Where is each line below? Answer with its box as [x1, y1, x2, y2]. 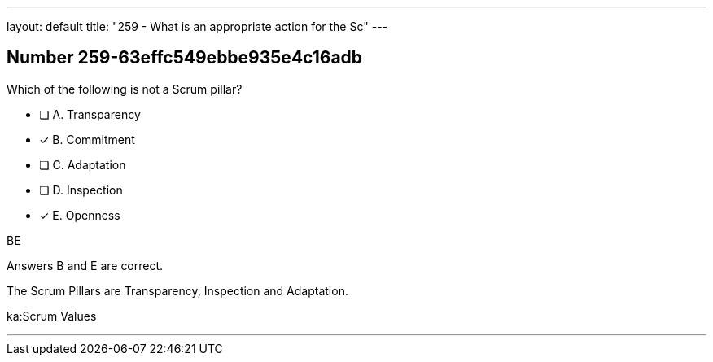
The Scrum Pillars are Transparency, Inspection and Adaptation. [7, 283, 348, 298]
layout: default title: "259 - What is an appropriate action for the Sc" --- [7, 20, 388, 33]
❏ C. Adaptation [39, 157, 126, 172]
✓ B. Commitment [39, 132, 135, 146]
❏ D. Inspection [39, 182, 123, 197]
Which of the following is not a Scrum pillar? [7, 81, 243, 96]
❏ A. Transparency [39, 107, 141, 121]
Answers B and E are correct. [7, 258, 164, 273]
